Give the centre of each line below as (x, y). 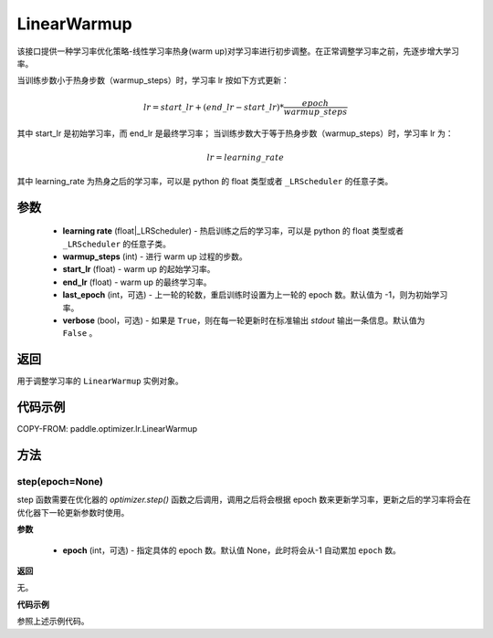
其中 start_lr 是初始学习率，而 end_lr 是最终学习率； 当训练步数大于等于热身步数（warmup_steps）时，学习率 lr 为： (235, 133)
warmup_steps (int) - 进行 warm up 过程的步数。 (155, 256)
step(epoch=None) (60, 482)
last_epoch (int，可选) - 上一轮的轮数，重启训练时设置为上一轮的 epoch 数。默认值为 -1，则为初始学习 (255, 295)
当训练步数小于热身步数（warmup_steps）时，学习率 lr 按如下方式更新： (153, 80)
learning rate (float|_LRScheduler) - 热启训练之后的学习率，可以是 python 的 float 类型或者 (233, 231)
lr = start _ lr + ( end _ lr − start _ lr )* (214, 107)
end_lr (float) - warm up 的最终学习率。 (137, 282)
